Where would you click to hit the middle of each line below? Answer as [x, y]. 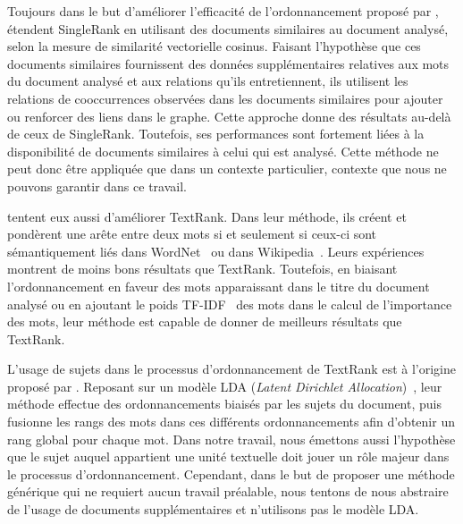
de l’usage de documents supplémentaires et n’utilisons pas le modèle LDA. [213, 509]
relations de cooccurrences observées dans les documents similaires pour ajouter [225, 98]
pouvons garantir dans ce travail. [97, 186]
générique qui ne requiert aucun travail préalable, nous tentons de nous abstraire [228, 491]
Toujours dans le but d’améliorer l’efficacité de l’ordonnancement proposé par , [223, 11]
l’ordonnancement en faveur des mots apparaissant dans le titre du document [219, 286]
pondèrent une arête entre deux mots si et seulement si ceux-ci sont [192, 234]
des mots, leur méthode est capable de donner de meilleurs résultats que [205, 321]
